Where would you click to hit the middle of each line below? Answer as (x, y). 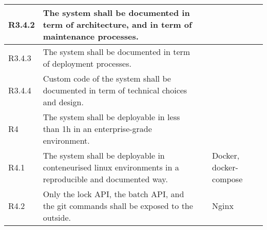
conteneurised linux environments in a (111, 167)
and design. (63, 102)
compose (227, 179)
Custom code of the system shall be (107, 78)
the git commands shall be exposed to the (118, 206)
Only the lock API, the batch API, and (113, 194)
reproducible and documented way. (105, 179)
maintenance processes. (91, 36)
